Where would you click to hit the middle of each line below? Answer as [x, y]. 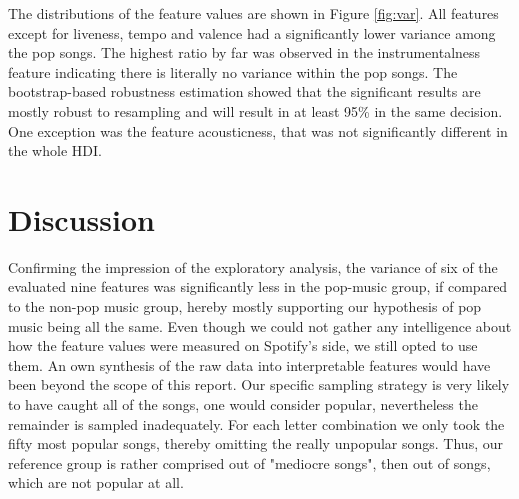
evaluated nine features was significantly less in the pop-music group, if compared [258, 286]
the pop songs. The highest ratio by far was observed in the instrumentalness [244, 52]
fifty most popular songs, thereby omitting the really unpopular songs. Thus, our [255, 443]
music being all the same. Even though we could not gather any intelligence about [260, 325]
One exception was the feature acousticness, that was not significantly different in [258, 130]
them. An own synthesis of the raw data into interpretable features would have [249, 364]
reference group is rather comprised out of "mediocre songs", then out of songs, [249, 462]
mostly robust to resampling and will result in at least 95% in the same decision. [255, 110]
